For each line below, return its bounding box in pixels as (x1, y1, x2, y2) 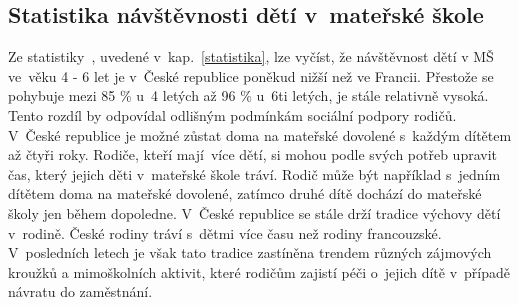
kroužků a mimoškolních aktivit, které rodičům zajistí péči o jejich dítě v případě (8, 261, 511, 282)
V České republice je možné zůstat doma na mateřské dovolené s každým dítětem (8, 124, 512, 145)
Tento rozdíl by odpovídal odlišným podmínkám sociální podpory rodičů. (8, 104, 457, 125)
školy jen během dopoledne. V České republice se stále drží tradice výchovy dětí (8, 202, 501, 223)
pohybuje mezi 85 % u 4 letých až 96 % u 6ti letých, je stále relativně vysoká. (8, 85, 489, 106)
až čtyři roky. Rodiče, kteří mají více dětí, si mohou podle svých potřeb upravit (8, 144, 498, 165)
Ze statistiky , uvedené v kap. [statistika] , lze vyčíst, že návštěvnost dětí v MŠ (8, 46, 494, 67)
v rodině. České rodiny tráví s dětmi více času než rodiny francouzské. (8, 222, 442, 243)
